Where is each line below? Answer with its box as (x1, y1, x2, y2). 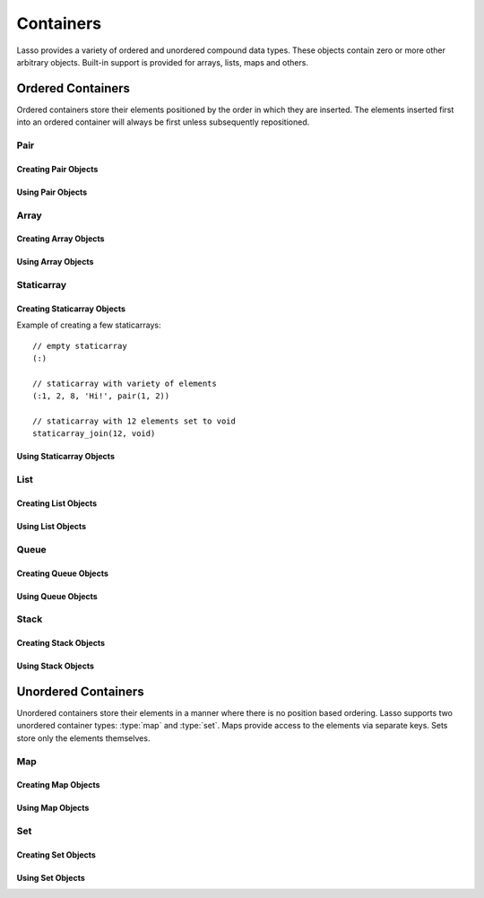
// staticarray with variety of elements (32, 378, 217, 388)
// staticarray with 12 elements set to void (32, 416, 237, 426)
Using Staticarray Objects (16, 451, 116, 462)
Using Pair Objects (16, 187, 88, 197)
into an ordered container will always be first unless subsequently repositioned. (16, 117, 310, 127)
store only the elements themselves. (16, 732, 151, 744)
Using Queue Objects (16, 590, 98, 601)
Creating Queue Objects (16, 568, 109, 579)
